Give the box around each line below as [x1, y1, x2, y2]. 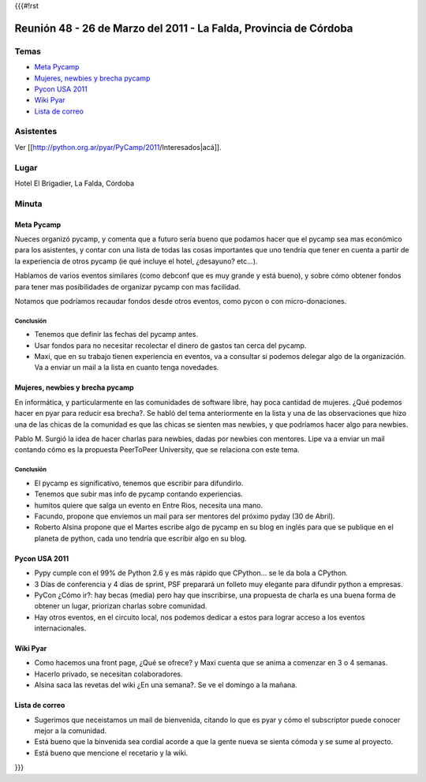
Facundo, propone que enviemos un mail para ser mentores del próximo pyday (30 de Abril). [34, 511, 335, 521]
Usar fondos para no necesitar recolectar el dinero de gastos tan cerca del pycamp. [34, 340, 307, 350]
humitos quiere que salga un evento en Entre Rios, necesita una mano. [34, 500, 263, 510]
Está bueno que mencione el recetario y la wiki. [34, 748, 189, 758]
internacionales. [34, 623, 87, 633]
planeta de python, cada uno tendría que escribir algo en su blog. [34, 533, 248, 543]
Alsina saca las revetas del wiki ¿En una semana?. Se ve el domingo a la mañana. [34, 680, 297, 690]
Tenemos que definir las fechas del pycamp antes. [34, 330, 199, 339]
